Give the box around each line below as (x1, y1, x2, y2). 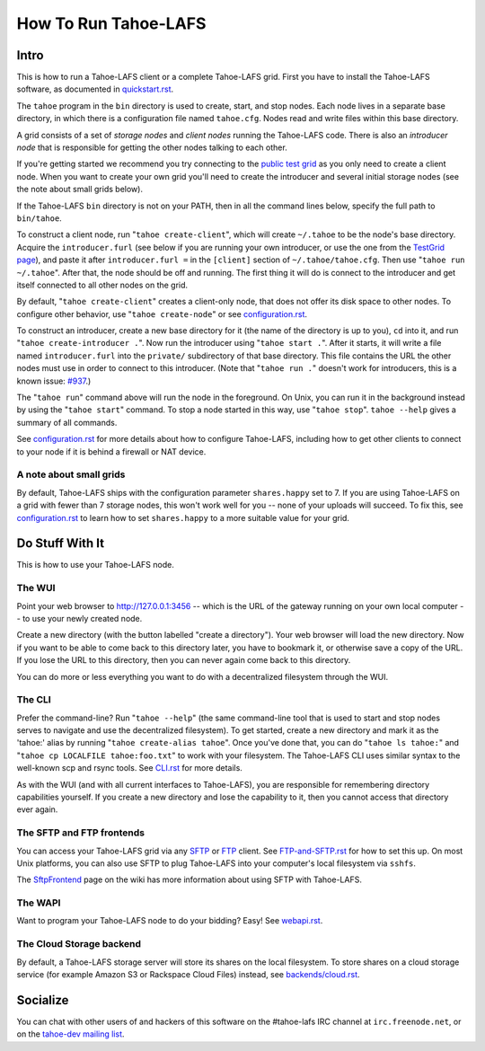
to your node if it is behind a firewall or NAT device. (16, 446, 207, 457)
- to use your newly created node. (16, 613, 143, 623)
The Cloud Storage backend (16, 938, 142, 950)
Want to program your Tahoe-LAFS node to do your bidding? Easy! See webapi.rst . (16, 915, 323, 926)
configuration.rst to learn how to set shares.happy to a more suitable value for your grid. (16, 512, 350, 523)
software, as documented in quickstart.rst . (16, 84, 174, 94)
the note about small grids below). (16, 184, 144, 195)
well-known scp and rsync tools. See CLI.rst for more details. (16, 763, 242, 773)
